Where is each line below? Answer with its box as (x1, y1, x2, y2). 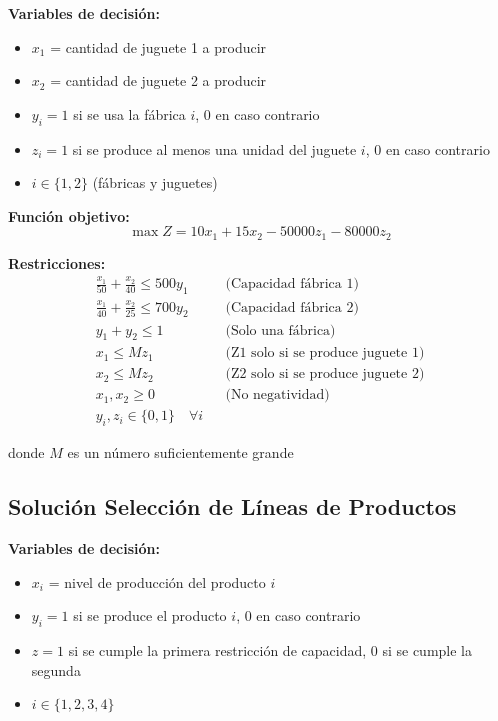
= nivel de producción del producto (48, 571, 266, 592)
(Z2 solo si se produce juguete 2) (225, 367, 425, 382)
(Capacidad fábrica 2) (225, 300, 359, 315)
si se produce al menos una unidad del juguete (72, 138, 357, 159)
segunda (31, 659, 81, 680)
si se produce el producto (73, 605, 227, 626)
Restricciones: (8, 252, 106, 273)
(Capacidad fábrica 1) (225, 277, 359, 292)
